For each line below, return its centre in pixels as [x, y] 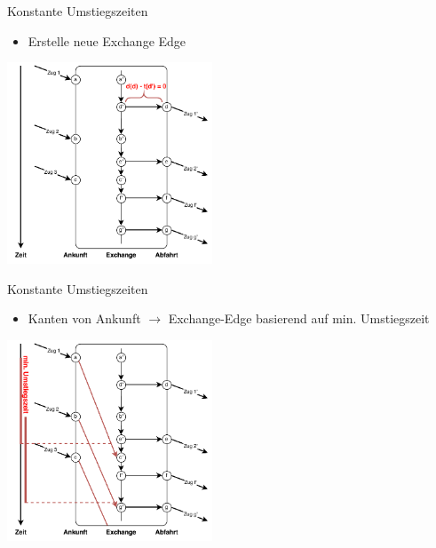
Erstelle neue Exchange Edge [107, 40]
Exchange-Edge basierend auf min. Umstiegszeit [299, 318]
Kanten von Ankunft [84, 318]
